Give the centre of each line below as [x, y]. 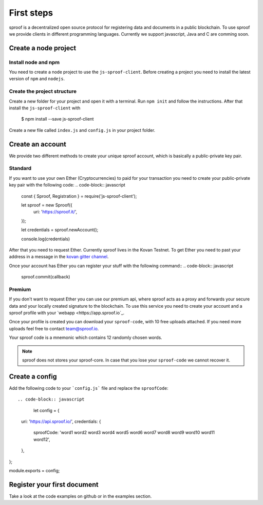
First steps [31, 13]
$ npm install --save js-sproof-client [57, 119]
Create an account [38, 144]
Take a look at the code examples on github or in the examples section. [80, 496]
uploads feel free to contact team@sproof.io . [54, 328]
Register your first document [54, 484]
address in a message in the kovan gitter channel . [59, 257]
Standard [20, 168]
